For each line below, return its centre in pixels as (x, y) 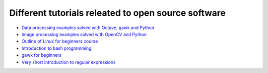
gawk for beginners (41, 55)
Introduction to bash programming (57, 48)
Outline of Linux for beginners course (60, 41)
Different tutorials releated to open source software (117, 13)
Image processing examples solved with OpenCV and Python (84, 34)
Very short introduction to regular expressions (69, 62)
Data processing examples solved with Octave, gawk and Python (88, 28)
